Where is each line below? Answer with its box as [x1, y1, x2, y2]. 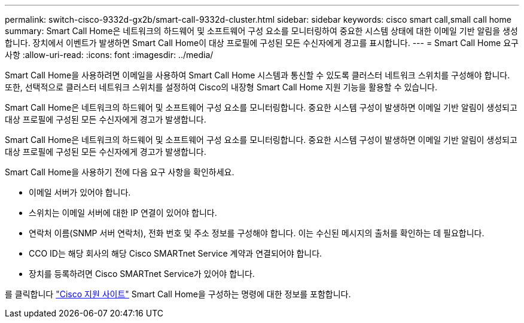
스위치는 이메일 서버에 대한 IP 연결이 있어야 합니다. [29, 208, 217, 218]
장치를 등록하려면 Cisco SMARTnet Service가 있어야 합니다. [29, 269, 255, 279]
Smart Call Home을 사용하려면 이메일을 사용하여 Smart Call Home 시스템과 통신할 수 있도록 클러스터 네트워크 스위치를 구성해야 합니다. [5, 70, 510, 80]
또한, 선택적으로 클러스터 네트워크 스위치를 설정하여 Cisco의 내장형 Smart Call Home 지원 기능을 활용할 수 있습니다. [5, 82, 437, 92]
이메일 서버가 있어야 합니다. [29, 187, 131, 197]
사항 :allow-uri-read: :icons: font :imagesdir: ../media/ [5, 50, 214, 60]
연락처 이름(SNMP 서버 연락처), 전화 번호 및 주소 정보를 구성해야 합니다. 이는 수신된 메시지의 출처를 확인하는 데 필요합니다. [29, 228, 485, 238]
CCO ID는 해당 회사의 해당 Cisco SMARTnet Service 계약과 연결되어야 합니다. [29, 248, 322, 258]
